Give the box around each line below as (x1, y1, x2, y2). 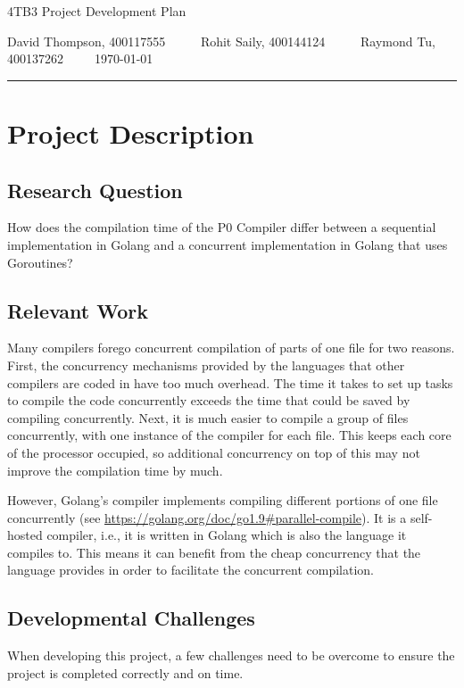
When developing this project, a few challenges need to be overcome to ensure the (7, 646, 455, 665)
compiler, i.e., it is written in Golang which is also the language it (46, 526, 407, 544)
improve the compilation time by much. (7, 460, 223, 479)
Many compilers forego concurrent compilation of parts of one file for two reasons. (7, 338, 455, 357)
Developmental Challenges (7, 604, 255, 632)
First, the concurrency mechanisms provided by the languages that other (7, 355, 405, 374)
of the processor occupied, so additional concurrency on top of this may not (7, 443, 420, 461)
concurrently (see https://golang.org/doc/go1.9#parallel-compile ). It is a (7, 508, 407, 526)
